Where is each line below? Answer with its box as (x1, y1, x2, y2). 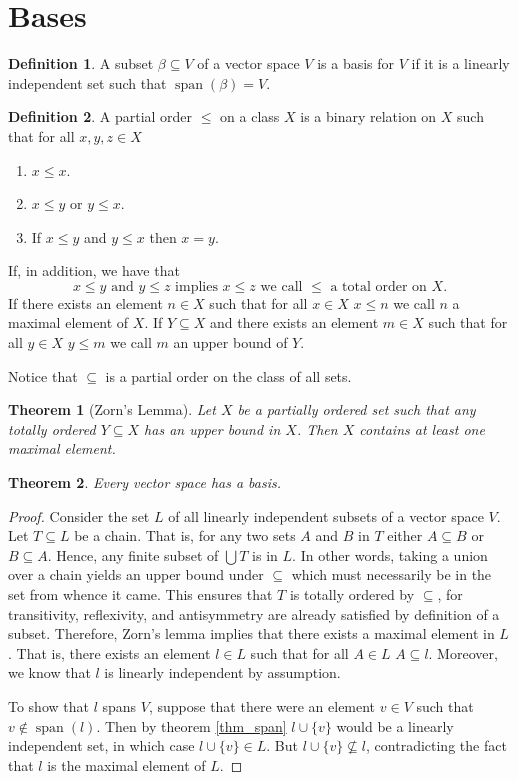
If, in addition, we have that (8, 260, 180, 281)
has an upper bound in (144, 418, 281, 439)
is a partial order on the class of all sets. (105, 365, 352, 386)
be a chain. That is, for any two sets (74, 525, 296, 546)
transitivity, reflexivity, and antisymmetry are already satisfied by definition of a (8, 603, 500, 624)
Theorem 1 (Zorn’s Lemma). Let (8, 399, 216, 420)
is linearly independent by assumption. (104, 662, 341, 683)
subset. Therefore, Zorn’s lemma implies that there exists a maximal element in (8, 623, 495, 644)
